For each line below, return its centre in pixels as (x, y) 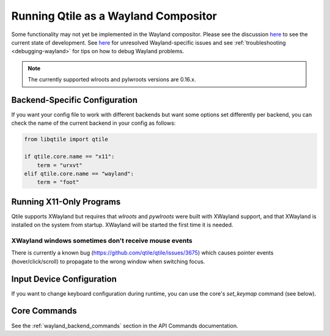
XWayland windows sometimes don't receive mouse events (102, 241)
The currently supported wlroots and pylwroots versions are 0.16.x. (112, 80)
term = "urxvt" (60, 165)
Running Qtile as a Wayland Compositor (114, 16)
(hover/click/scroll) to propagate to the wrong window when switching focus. (108, 261)
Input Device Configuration (64, 279)
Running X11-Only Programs (66, 202)
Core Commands (44, 311)
